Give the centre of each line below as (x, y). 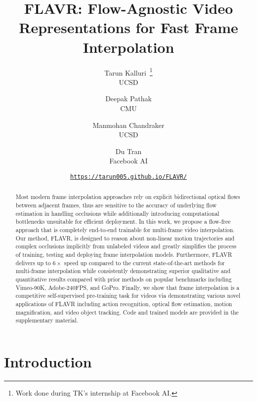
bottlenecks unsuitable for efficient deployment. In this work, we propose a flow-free (123, 221)
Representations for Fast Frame (128, 27)
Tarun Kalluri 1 (128, 72)
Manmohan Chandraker (128, 125)
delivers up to (33, 262)
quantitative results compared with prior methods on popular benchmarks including (124, 279)
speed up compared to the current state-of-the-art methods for (144, 262)
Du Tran (128, 151)
